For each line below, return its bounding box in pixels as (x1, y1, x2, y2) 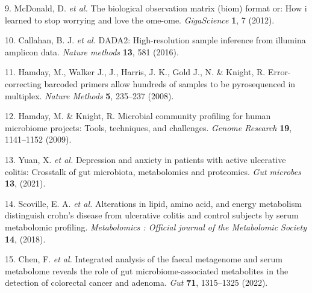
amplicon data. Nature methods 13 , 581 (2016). (5, 45, 179, 58)
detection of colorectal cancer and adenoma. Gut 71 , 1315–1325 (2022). (5, 276, 268, 289)
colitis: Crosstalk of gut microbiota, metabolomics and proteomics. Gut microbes (5, 165, 301, 177)
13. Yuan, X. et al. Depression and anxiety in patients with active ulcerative (5, 153, 286, 165)
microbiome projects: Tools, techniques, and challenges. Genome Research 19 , (5, 121, 292, 134)
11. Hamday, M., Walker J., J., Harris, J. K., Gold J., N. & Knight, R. (5, 66, 266, 78)
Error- (267, 66, 291, 78)
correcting (5, 77, 42, 90)
